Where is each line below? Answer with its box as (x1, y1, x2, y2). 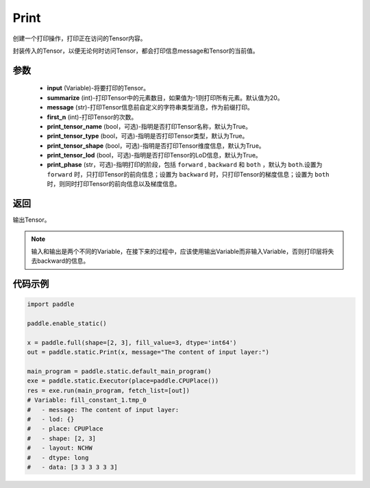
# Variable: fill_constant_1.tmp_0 (27, 396, 147, 404)
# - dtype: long (27, 454, 89, 461)
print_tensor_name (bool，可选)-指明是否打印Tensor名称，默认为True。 (47, 122, 251, 130)
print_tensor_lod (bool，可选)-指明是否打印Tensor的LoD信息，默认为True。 (47, 151, 262, 159)
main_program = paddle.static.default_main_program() (27, 368, 212, 376)
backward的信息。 (36, 257, 90, 265)
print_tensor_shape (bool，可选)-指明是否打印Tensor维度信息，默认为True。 (47, 141, 265, 150)
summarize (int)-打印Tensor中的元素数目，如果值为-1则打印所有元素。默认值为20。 (47, 93, 284, 102)
